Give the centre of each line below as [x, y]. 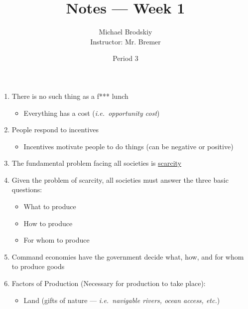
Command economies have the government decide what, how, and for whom [128, 256]
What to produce [50, 206]
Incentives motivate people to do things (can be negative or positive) [128, 146]
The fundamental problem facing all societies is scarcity [97, 163]
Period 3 [125, 58]
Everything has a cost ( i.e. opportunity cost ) [92, 113]
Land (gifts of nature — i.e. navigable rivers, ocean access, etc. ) [122, 300]
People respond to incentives [55, 130]
